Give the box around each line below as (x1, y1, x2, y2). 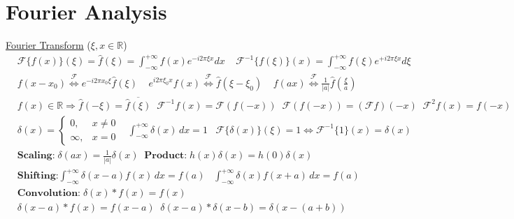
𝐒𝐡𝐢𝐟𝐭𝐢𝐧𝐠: (17, 171, 59, 181)
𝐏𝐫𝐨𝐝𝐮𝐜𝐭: (144, 151, 187, 161)
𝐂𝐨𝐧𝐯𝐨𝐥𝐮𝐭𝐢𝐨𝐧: (17, 188, 80, 198)
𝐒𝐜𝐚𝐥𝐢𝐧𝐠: (17, 151, 55, 161)
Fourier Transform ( (6, 38, 91, 52)
